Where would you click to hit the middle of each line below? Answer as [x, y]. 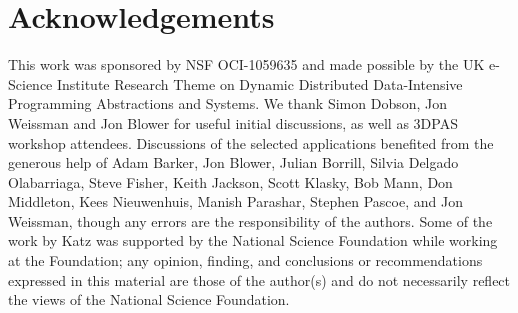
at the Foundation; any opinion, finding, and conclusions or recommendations [245, 260]
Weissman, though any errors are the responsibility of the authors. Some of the [250, 220]
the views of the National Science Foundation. [149, 299]
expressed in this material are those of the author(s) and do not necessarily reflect [259, 279]
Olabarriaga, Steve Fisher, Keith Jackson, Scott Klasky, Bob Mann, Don [230, 181]
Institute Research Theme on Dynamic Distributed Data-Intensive [259, 83]
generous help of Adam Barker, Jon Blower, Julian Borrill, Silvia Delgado [233, 162]
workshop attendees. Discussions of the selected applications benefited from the [251, 142]
